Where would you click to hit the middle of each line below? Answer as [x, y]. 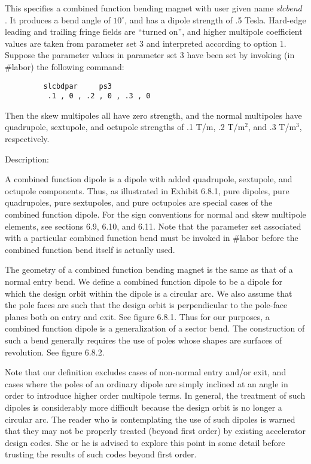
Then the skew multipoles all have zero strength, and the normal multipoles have [153, 115]
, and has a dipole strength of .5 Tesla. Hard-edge [215, 19]
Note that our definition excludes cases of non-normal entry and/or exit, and [146, 372]
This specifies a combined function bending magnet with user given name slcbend [153, 8]
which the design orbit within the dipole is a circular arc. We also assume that [149, 293]
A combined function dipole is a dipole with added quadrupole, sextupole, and [149, 179]
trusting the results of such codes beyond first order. [101, 454]
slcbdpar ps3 [77, 86]
